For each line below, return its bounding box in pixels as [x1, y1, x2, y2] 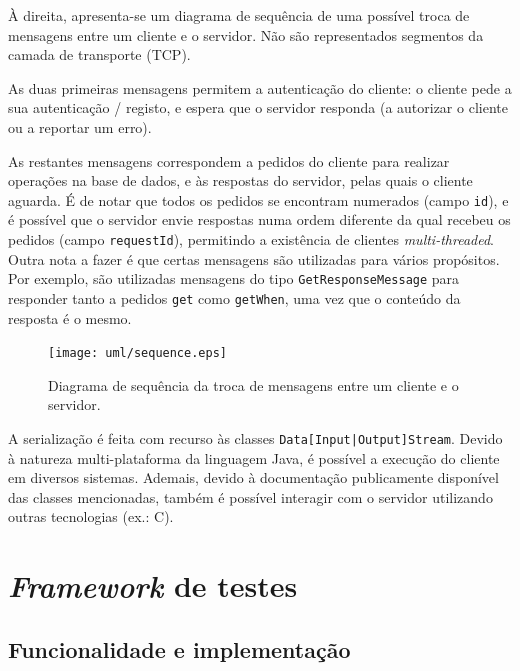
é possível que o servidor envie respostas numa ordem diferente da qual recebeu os [8, 209, 511, 230]
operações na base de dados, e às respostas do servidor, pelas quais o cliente [8, 170, 473, 191]
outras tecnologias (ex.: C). [8, 506, 174, 527]
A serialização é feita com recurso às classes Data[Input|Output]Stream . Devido [8, 428, 503, 448]
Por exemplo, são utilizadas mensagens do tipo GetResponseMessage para [8, 268, 460, 289]
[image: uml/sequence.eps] [48, 346, 227, 361]
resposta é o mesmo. [8, 307, 132, 328]
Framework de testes [8, 565, 298, 607]
